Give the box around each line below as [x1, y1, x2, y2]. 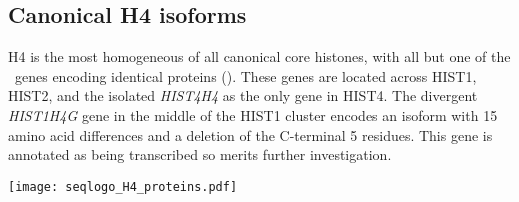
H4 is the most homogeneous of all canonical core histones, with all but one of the [8, 46, 511, 67]
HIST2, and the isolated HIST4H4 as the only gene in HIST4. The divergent [8, 85, 478, 106]
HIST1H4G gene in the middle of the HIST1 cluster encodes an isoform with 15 [8, 104, 498, 125]
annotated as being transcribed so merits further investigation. [8, 144, 392, 165]
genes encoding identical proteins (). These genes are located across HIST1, [14, 65, 477, 86]
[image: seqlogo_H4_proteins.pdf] [8, 179, 238, 194]
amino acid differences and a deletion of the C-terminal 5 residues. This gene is [8, 124, 493, 145]
